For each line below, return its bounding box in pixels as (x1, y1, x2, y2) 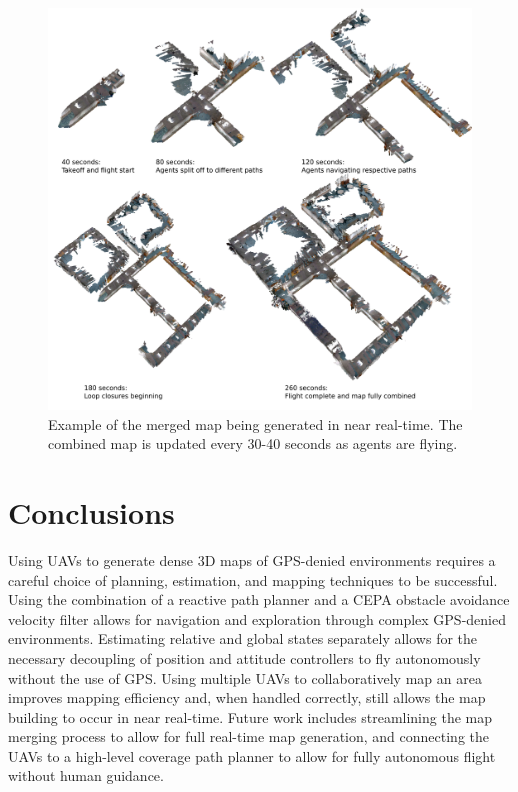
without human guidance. (8, 765, 164, 786)
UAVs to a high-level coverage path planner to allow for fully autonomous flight (8, 745, 496, 766)
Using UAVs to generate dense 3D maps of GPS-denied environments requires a (8, 549, 496, 570)
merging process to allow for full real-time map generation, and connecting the (8, 726, 490, 747)
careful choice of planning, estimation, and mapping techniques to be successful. (8, 569, 498, 590)
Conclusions (8, 492, 175, 533)
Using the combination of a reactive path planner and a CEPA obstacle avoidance (8, 589, 510, 610)
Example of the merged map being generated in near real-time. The (48, 413, 463, 434)
